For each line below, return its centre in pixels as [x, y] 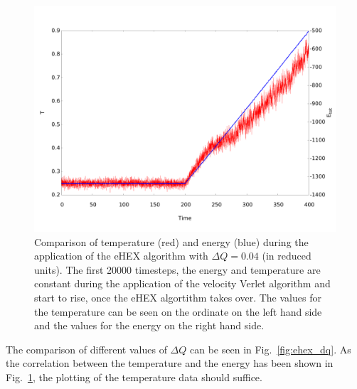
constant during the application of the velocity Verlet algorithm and [182, 283]
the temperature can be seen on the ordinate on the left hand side [178, 311]
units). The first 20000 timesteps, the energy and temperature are [177, 269]
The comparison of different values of [86, 349]
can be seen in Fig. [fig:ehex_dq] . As [271, 349]
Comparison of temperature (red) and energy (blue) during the [171, 241]
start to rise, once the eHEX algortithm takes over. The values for [178, 297]
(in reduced [287, 256]
